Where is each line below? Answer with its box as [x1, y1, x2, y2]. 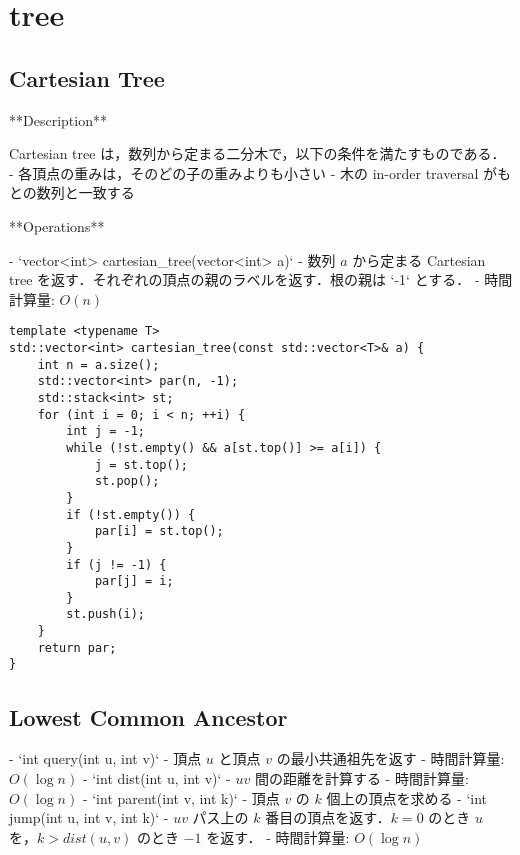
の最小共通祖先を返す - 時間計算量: [276, 748, 505, 769]
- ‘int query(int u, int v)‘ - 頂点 [9, 748, 202, 769]
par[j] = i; [94, 574, 174, 589]
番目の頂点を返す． [265, 807, 391, 828]
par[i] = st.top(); [94, 524, 224, 539]
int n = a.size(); [37, 357, 160, 372]
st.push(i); [66, 607, 146, 622]
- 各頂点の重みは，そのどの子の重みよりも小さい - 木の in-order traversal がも [9, 162, 511, 183]
